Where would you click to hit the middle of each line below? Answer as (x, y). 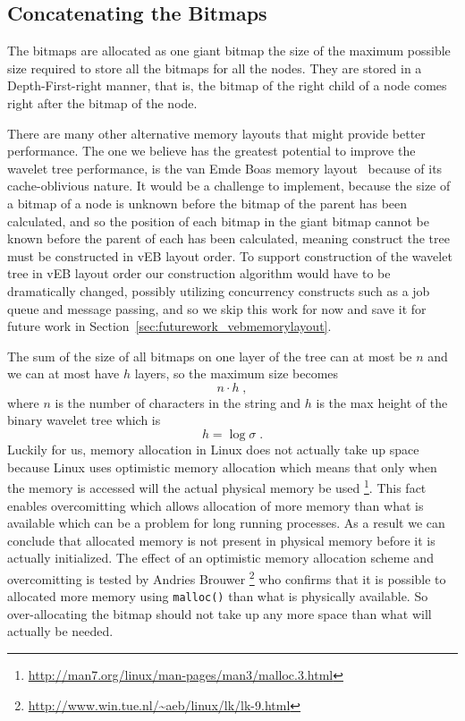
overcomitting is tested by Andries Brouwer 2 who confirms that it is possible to (227, 577)
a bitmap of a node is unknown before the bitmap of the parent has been (207, 203)
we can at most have (63, 373)
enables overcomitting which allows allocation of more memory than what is (216, 505)
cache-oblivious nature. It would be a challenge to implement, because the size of (229, 186)
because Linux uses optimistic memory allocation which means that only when (222, 467)
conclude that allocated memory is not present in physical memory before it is (221, 540)
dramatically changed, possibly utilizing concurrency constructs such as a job (219, 290)
